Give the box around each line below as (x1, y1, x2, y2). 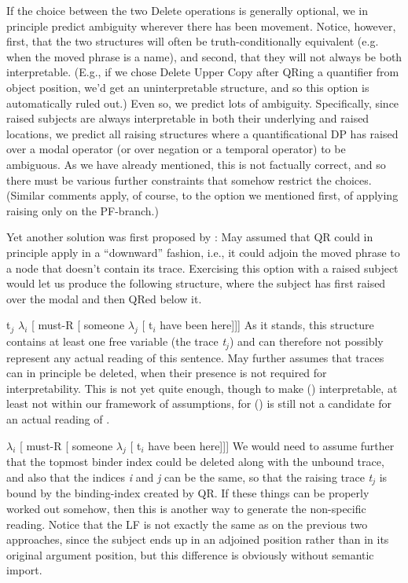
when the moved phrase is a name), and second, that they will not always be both (6, 48, 402, 64)
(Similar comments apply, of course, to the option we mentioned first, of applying (6, 187, 399, 203)
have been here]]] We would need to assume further (148, 437, 395, 453)
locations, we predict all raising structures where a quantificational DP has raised (6, 125, 399, 141)
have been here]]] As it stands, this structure (160, 317, 374, 333)
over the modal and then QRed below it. (6, 290, 202, 306)
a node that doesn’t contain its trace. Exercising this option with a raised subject (6, 259, 399, 276)
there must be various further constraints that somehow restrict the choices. (6, 171, 372, 188)
